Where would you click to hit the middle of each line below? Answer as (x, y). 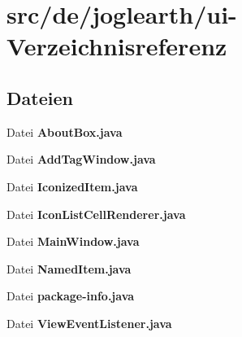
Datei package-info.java (71, 296)
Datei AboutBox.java (65, 131)
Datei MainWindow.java (73, 241)
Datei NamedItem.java (69, 268)
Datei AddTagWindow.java (81, 159)
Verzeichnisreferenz (117, 46)
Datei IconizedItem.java (72, 186)
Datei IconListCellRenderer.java (96, 214)
